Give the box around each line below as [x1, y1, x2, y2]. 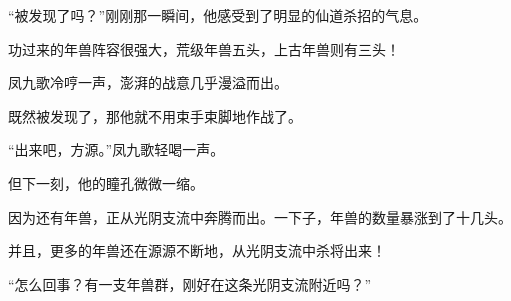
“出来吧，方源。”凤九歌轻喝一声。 [8, 139, 225, 160]
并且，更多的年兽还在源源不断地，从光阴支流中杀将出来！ [8, 240, 386, 261]
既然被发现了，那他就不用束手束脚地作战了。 [8, 105, 302, 126]
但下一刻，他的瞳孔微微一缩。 [8, 172, 204, 193]
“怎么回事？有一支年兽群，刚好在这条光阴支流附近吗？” [8, 273, 372, 294]
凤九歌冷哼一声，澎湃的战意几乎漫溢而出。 [8, 72, 288, 93]
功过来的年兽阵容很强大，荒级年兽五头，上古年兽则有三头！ [8, 38, 400, 59]
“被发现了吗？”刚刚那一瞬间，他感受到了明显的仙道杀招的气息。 [8, 5, 428, 25]
